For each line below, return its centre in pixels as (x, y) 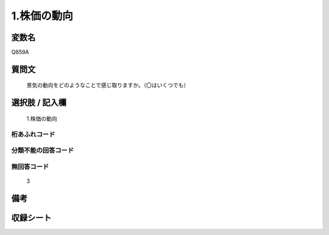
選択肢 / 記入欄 (39, 103)
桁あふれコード (33, 134)
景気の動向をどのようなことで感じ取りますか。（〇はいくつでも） (108, 85)
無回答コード (30, 166)
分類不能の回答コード (43, 150)
